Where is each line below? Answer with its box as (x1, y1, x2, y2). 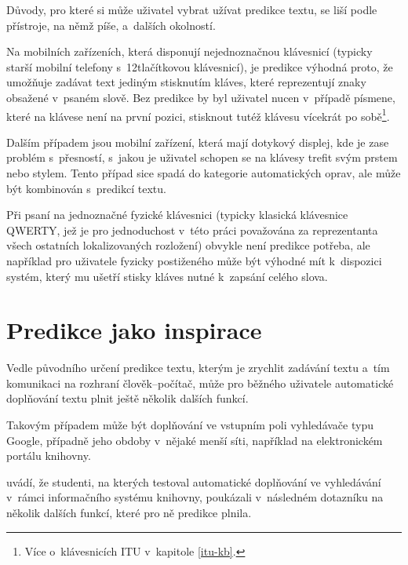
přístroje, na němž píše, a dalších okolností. (6, 16, 216, 33)
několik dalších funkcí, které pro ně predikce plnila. (6, 505, 252, 521)
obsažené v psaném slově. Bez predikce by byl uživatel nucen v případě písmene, (6, 89, 395, 105)
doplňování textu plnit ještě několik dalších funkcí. (6, 390, 249, 406)
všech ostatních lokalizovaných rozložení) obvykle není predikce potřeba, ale (6, 237, 370, 253)
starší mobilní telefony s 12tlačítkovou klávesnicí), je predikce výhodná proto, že (6, 58, 393, 75)
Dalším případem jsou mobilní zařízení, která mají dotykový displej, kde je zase (6, 133, 389, 150)
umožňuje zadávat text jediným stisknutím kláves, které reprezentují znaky (6, 74, 366, 90)
